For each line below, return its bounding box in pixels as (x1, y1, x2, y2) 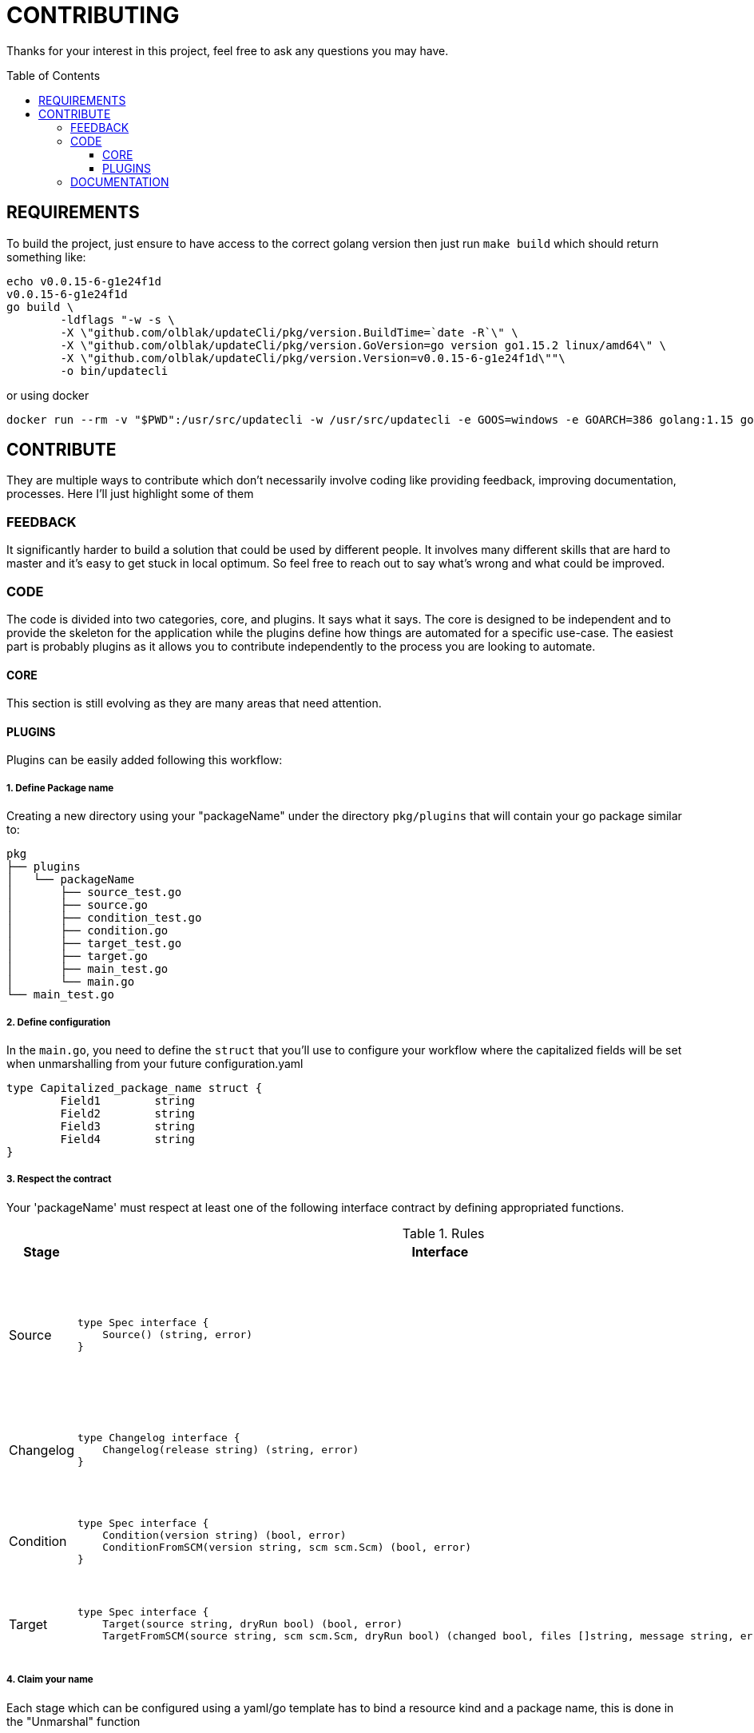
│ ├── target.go (6, 950, 149, 963)
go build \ (6, 300, 74, 313)
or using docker (6, 388, 89, 402)
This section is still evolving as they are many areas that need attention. (6, 696, 382, 711)
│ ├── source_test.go (6, 886, 182, 899)
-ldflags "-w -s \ (60, 313, 175, 326)
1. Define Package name (6, 782, 114, 794)
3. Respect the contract (6, 1173, 112, 1185)
